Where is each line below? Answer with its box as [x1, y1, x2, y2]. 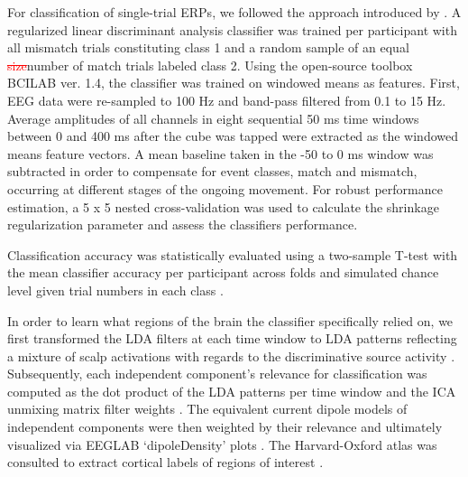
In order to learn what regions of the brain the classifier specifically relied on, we [7, 311, 454, 330]
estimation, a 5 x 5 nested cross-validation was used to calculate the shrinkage [7, 197, 439, 216]
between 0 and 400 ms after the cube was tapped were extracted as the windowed [7, 126, 458, 145]
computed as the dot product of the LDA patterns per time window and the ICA [7, 381, 456, 400]
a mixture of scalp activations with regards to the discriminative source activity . [7, 346, 455, 365]
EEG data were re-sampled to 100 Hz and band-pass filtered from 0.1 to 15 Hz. [7, 90, 446, 109]
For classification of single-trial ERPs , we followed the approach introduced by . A [7, 3, 462, 21]
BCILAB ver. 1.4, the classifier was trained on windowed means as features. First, [7, 73, 460, 92]
